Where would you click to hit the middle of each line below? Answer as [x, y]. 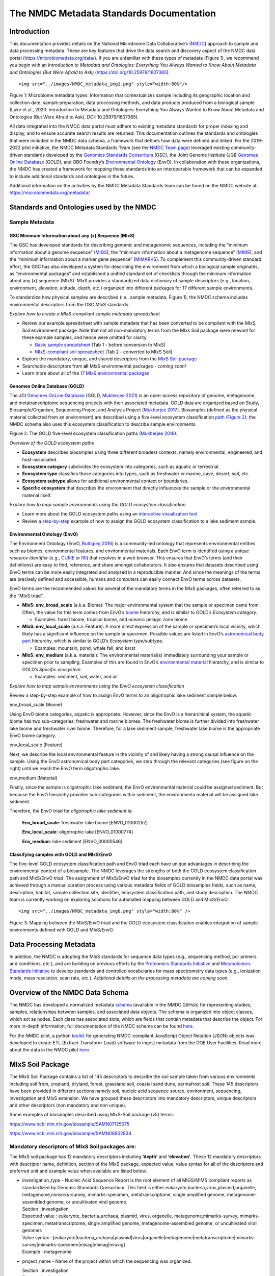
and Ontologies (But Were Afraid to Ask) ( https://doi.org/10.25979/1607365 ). [90, 72]
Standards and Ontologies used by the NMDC [83, 207]
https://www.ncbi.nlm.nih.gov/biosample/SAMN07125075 [70, 1124]
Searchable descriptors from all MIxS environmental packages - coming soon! [104, 366]
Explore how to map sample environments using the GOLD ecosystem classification [98, 504]
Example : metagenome [47, 1252]
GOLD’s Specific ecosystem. [52, 669]
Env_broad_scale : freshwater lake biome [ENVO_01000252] [85, 822]
